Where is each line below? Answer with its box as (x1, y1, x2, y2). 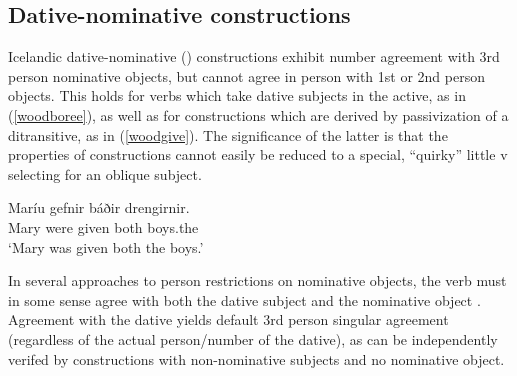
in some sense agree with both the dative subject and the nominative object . (8, 289, 481, 310)
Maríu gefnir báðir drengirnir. (8, 197, 190, 218)
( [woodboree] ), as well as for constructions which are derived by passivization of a (8, 104, 509, 125)
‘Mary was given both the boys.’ (8, 236, 204, 257)
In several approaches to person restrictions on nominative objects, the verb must (8, 270, 507, 291)
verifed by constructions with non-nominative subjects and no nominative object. (8, 348, 505, 369)
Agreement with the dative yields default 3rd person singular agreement (8, 309, 449, 330)
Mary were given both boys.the (8, 216, 199, 237)
